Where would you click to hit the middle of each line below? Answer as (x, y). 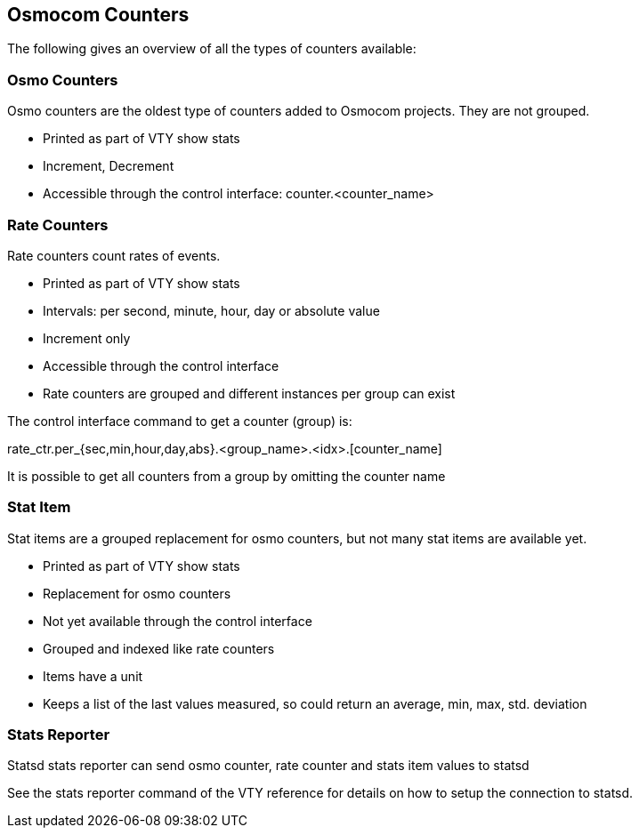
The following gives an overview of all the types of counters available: (212, 49)
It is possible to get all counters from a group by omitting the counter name (226, 476)
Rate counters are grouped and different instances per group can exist (249, 393)
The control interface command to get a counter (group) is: (180, 421)
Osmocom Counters (98, 15)
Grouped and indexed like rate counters (159, 648)
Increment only (87, 338)
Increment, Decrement (109, 166)
